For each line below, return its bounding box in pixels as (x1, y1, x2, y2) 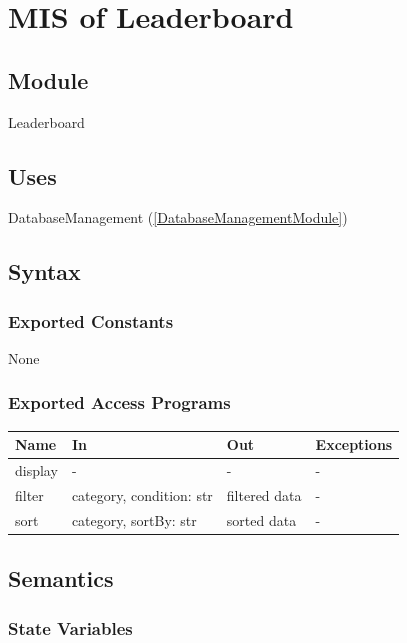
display (15, 460, 58, 481)
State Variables (8, 615, 133, 640)
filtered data (226, 484, 302, 505)
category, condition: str (71, 484, 213, 505)
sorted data (226, 509, 297, 530)
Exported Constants (8, 308, 174, 333)
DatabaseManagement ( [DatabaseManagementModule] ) (8, 207, 348, 228)
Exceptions (315, 434, 393, 455)
